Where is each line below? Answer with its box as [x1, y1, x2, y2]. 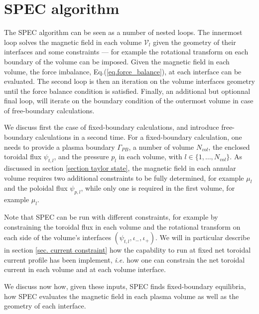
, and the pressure [54, 151, 109, 162]
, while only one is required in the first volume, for [81, 183, 235, 193]
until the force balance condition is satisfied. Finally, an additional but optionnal [4, 85, 251, 96]
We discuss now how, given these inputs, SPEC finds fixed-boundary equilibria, [4, 281, 246, 291]
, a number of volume [129, 141, 194, 152]
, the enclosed [208, 141, 250, 152]
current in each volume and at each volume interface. [4, 264, 166, 275]
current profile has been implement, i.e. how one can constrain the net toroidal [4, 254, 245, 265]
